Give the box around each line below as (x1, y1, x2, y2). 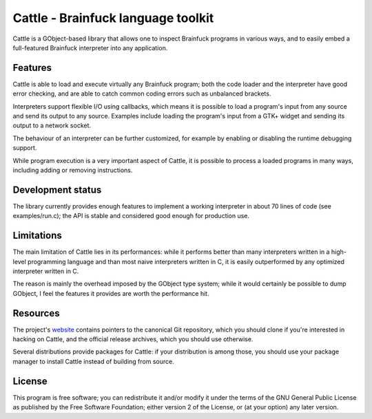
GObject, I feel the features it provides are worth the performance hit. (12, 289, 209, 297)
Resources (12, 307, 60, 319)
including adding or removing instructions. (12, 166, 133, 174)
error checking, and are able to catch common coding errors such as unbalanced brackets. (12, 89, 271, 98)
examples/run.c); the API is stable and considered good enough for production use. (12, 212, 250, 220)
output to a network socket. (12, 121, 92, 130)
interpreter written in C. (12, 267, 79, 275)
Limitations (12, 230, 62, 241)
